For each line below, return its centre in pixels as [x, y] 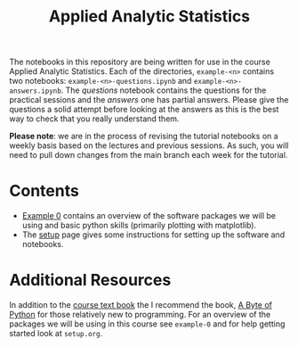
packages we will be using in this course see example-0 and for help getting [147, 324]
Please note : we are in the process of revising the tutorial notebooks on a [144, 136]
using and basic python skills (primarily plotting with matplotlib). [139, 226]
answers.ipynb [36, 91]
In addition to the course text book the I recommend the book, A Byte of [141, 305]
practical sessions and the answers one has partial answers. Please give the [149, 100]
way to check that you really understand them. [94, 119]
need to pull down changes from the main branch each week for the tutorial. [149, 155]
